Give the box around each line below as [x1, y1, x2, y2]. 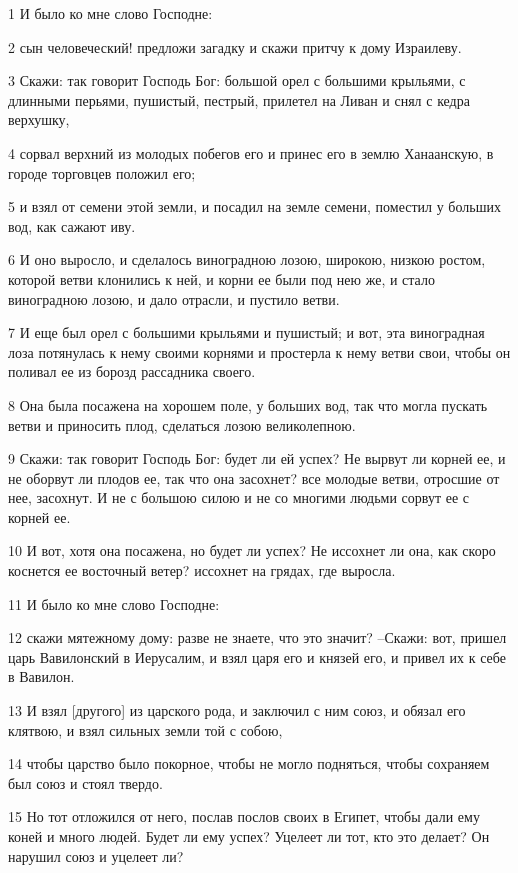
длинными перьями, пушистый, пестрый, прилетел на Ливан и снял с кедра [8, 89, 470, 110]
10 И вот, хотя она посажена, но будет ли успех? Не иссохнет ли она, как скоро [8, 540, 496, 561]
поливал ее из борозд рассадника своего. [8, 361, 256, 382]
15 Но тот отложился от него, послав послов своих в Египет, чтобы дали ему [8, 806, 480, 827]
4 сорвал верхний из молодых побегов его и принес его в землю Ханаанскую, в [8, 142, 494, 163]
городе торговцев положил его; [8, 162, 196, 183]
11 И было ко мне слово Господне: [8, 593, 220, 614]
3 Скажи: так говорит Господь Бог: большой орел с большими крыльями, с [8, 70, 466, 91]
